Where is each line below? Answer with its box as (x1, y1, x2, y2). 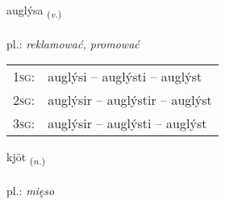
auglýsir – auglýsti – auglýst (48, 114, 207, 133)
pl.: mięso (6, 182, 55, 199)
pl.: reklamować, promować (6, 35, 140, 52)
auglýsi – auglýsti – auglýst (48, 67, 202, 86)
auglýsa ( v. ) (6, 2, 62, 20)
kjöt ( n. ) (6, 148, 46, 168)
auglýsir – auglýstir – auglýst (48, 90, 212, 110)
